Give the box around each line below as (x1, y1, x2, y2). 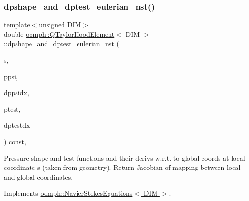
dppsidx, (4, 87, 29, 98)
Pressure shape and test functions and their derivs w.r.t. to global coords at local (4, 152, 245, 163)
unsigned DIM (39, 19, 81, 30)
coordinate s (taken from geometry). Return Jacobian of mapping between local (4, 162, 241, 172)
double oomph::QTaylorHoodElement (4, 29, 115, 39)
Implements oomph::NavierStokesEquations (4, 188, 133, 198)
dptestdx (4, 120, 30, 130)
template (4, 19, 30, 30)
